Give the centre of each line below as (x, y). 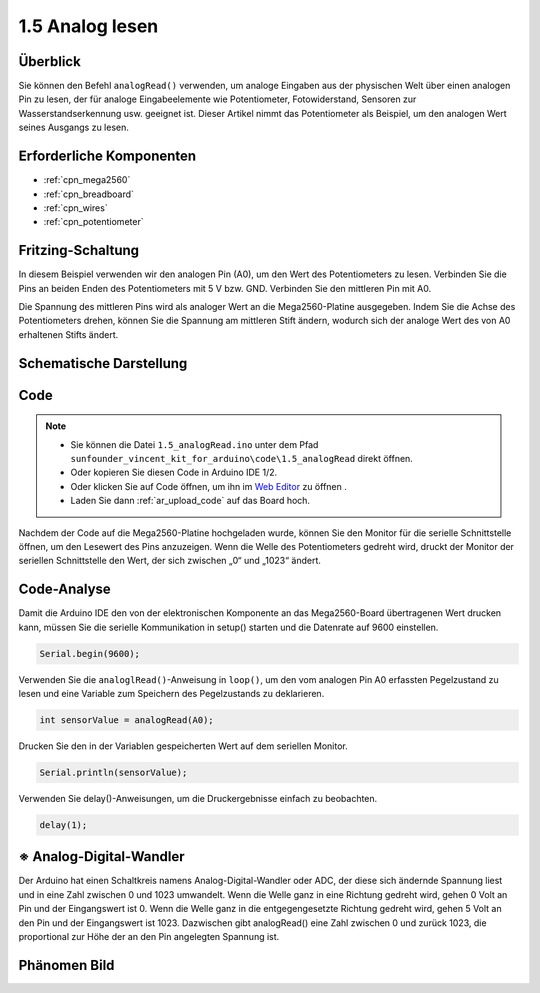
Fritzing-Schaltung (79, 250)
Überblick (50, 61)
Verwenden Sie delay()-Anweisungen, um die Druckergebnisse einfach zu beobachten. (198, 798)
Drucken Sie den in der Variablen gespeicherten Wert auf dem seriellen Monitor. (183, 746)
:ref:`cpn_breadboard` (89, 194)
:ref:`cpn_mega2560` (87, 180)
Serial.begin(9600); (89, 653)
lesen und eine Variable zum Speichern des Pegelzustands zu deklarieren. (171, 693)
